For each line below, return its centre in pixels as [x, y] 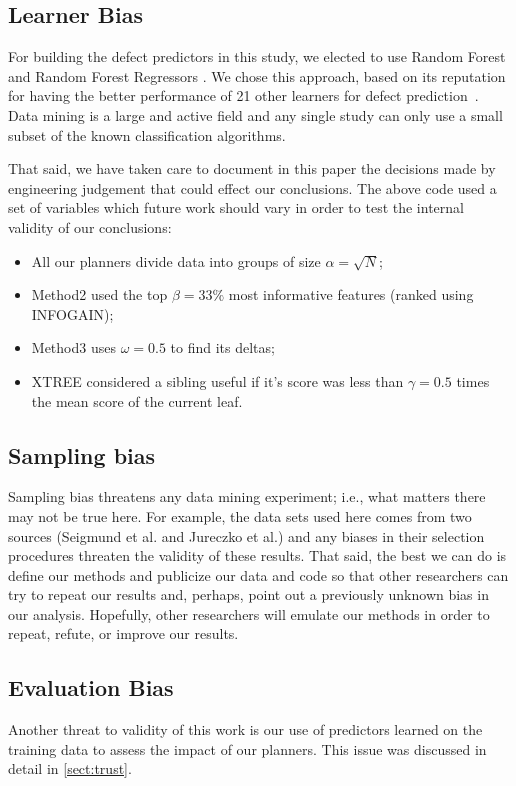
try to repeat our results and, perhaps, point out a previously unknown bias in [248, 594]
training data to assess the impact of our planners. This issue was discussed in [247, 748]
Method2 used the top [99, 294]
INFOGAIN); [72, 313]
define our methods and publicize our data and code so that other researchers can [258, 574]
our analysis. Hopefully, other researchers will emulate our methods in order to [249, 613]
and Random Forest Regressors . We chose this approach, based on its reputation [257, 75]
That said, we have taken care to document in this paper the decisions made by [252, 168]
